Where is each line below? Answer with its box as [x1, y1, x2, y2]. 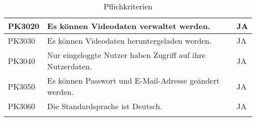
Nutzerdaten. [47, 60, 92, 72]
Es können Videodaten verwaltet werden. [47, 20, 211, 31]
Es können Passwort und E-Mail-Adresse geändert [47, 75, 220, 86]
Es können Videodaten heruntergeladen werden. [47, 35, 212, 46]
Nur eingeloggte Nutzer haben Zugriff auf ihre [47, 49, 206, 60]
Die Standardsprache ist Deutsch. [47, 100, 162, 112]
